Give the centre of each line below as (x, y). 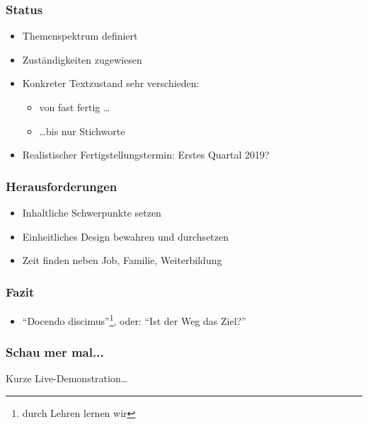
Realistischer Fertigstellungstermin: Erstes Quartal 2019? (146, 155)
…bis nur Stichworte (82, 131)
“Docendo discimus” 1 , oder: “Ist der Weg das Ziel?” (134, 320)
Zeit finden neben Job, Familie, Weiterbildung (122, 260)
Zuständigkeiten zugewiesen (82, 59)
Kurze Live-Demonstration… (67, 378)
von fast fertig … (75, 107)
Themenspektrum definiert (80, 36)
